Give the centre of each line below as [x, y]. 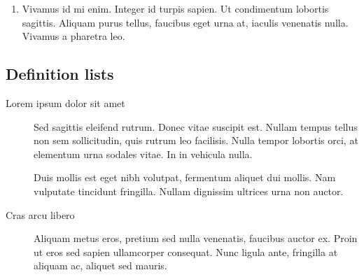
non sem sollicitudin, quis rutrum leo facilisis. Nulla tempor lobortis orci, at [196, 140]
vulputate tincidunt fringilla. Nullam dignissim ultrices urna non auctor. [189, 191]
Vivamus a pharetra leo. [73, 36]
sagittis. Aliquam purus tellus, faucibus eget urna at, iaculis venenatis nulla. [185, 22]
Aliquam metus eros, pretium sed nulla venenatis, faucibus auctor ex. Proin [196, 238]
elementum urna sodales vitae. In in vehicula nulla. [143, 154]
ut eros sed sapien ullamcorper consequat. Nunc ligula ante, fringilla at [186, 251]
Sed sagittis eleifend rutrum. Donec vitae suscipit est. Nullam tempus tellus [196, 126]
